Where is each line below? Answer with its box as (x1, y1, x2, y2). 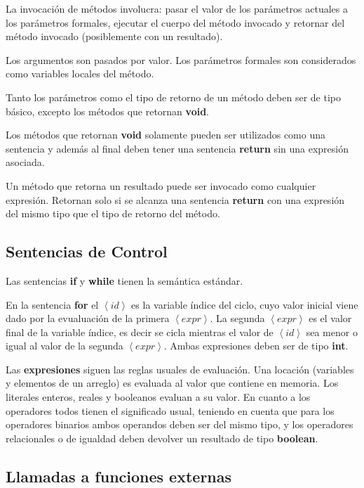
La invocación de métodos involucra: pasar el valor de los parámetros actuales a (6, 1, 349, 15)
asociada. (6, 155, 45, 169)
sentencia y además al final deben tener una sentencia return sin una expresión (6, 141, 349, 155)
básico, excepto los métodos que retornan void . (6, 103, 209, 118)
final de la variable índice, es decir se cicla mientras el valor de (6, 324, 274, 339)
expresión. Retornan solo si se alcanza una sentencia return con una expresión (6, 192, 345, 207)
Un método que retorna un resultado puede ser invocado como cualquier (6, 178, 316, 193)
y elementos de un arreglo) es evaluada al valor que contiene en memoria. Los (6, 375, 339, 390)
